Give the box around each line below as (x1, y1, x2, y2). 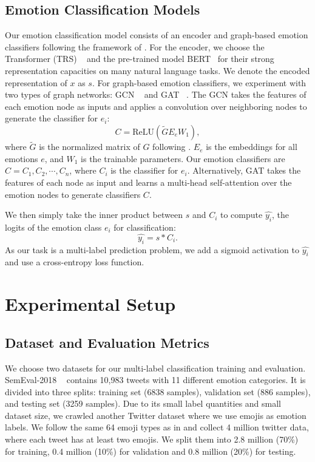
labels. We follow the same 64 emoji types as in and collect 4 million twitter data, (5, 421, 309, 433)
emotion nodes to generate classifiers (5, 188, 141, 200)
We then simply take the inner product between (5, 208, 183, 221)
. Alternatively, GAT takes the (187, 164, 301, 177)
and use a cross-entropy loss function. (5, 256, 144, 268)
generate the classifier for (5, 112, 98, 124)
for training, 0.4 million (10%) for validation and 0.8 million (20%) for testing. (5, 444, 296, 457)
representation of (5, 76, 67, 89)
